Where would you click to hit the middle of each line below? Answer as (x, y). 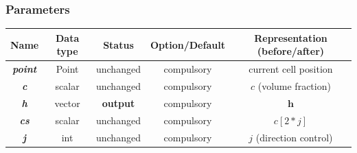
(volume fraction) (294, 86)
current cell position (291, 69)
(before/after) (291, 51)
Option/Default (187, 44)
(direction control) (294, 137)
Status (118, 44)
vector (67, 103)
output (118, 103)
